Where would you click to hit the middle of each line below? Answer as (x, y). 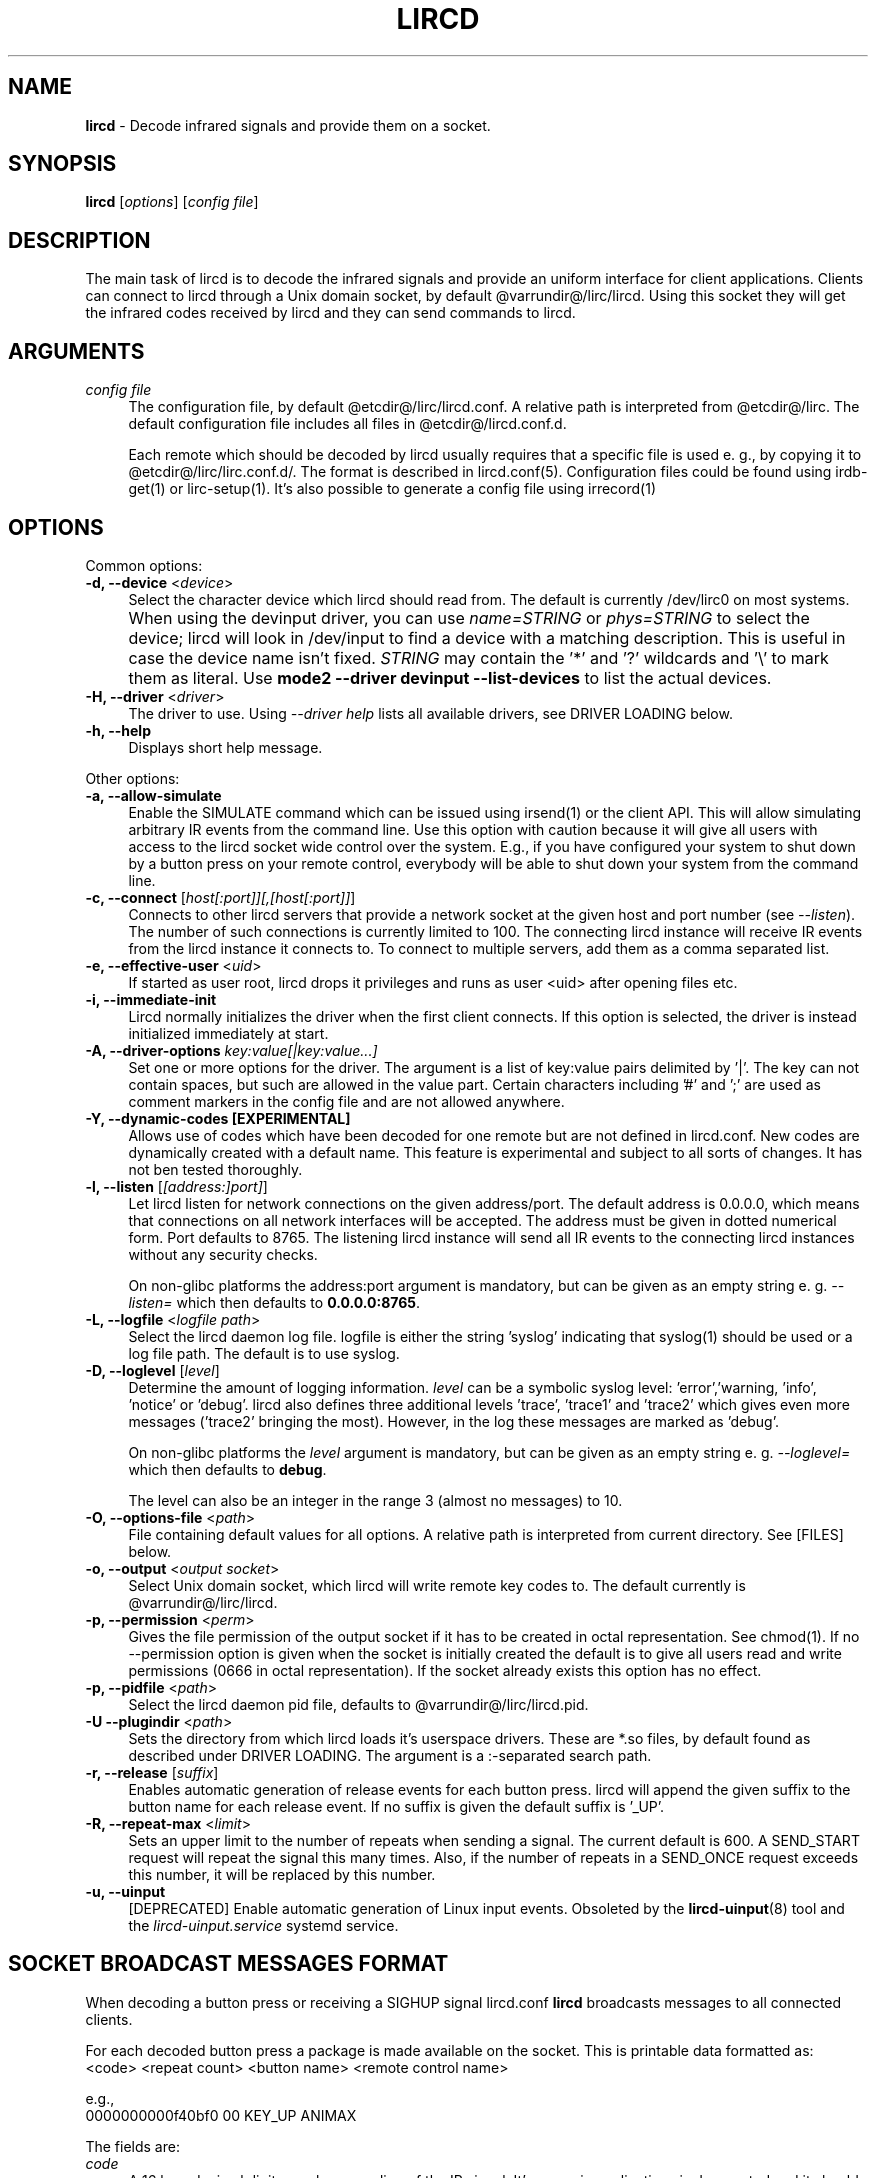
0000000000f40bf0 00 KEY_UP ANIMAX (221, 2115)
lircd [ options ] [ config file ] (172, 202)
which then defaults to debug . (227, 1469)
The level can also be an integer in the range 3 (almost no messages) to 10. (375, 1500)
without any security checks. (223, 1254)
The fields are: (132, 2146)
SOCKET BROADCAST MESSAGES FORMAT (228, 1964)
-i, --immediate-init (151, 999)
